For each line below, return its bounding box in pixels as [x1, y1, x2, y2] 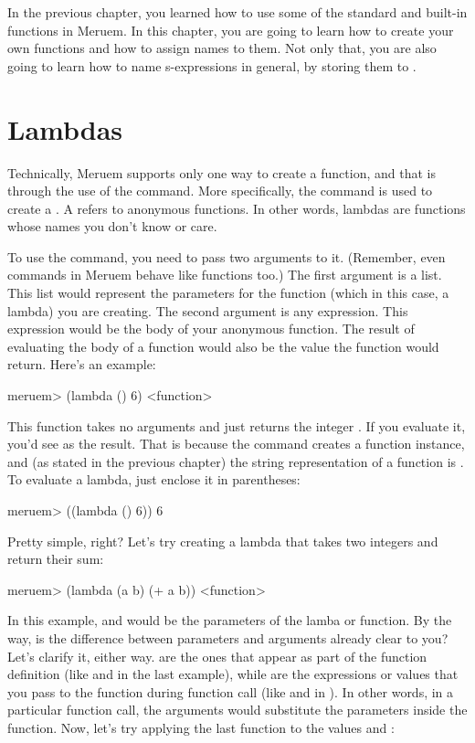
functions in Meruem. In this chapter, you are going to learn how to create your [7, 20, 454, 39]
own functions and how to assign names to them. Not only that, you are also [7, 38, 437, 58]
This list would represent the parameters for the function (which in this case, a [7, 283, 449, 303]
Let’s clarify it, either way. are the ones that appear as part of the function [7, 646, 427, 665]
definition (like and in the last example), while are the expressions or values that [7, 664, 459, 684]
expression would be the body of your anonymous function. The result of [7, 319, 415, 338]
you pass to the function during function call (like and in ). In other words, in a [7, 682, 454, 701]
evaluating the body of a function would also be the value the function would [7, 336, 439, 356]
